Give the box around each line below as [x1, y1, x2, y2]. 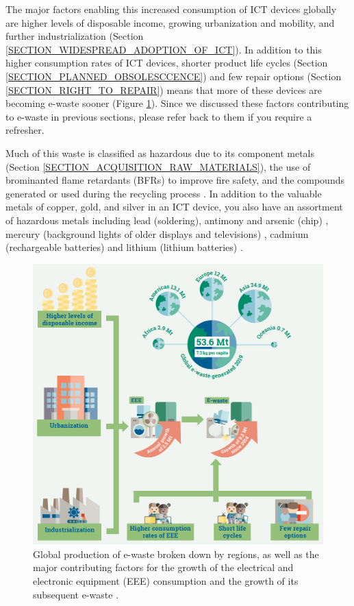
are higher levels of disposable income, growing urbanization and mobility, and [5, 15, 335, 29]
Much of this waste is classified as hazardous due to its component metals [5, 145, 315, 160]
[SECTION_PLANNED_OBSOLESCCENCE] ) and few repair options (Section [5, 69, 342, 83]
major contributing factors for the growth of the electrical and [33, 560, 294, 574]
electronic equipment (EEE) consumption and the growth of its [33, 573, 299, 587]
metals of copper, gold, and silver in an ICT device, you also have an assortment [5, 199, 343, 214]
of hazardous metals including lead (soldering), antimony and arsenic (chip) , [5, 213, 329, 227]
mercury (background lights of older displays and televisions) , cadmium [5, 226, 309, 241]
